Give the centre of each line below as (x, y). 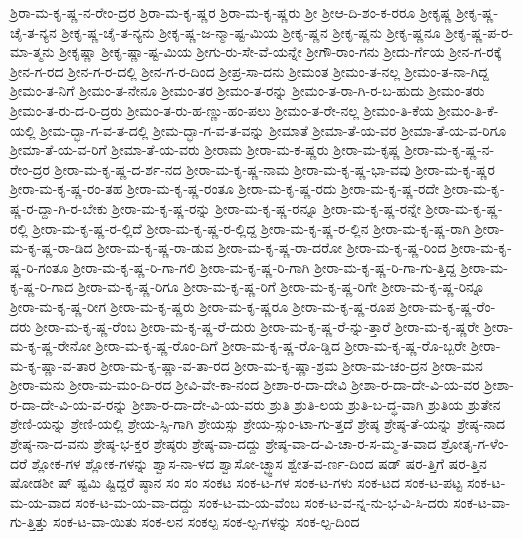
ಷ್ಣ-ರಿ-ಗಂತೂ (39, 266)
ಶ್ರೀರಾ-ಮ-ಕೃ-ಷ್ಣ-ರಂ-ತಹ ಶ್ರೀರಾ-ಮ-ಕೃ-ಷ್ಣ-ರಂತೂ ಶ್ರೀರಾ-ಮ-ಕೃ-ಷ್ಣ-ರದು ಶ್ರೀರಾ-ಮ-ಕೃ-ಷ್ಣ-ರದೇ (225, 188)
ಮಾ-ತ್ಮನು (32, 51)
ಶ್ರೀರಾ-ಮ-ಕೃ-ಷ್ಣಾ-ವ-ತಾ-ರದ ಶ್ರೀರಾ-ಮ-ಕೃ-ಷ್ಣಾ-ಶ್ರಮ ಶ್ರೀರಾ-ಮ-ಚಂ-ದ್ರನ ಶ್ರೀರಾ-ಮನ (291, 364)
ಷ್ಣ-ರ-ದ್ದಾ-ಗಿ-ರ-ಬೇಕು (59, 207)
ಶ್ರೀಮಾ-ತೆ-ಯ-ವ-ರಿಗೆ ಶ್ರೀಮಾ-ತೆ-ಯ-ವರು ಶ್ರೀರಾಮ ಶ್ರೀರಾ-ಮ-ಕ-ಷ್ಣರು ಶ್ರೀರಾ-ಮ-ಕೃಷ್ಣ (205, 149)
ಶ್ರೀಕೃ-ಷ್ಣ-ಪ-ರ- (479, 31)
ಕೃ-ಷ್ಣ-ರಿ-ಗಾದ (42, 286)
